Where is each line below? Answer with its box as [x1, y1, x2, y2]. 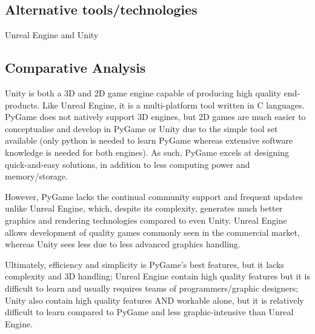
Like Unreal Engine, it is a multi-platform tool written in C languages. [42, 98, 305, 111]
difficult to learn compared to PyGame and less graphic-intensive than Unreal [5, 306, 294, 318]
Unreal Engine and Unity [5, 28, 99, 41]
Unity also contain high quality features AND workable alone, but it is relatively [5, 293, 304, 306]
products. [5, 98, 40, 111]
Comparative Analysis [5, 58, 146, 77]
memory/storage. [5, 170, 68, 182]
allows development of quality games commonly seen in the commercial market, [5, 225, 300, 238]
